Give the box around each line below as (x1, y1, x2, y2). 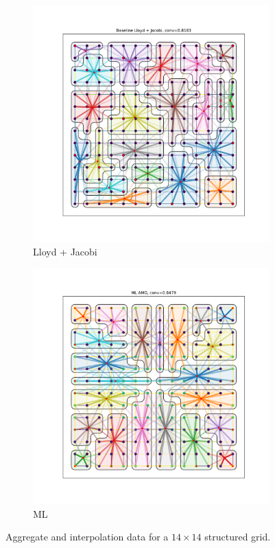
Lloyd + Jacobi (33, 244, 97, 258)
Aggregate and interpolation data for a (5, 529, 169, 544)
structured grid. (204, 529, 271, 544)
